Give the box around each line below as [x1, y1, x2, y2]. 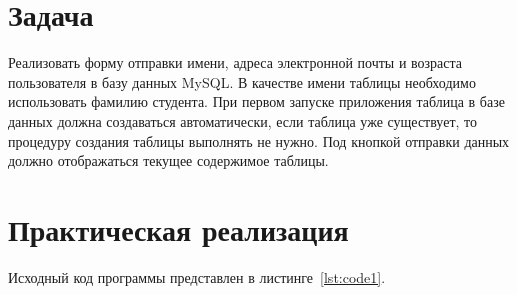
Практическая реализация [8, 208, 349, 249]
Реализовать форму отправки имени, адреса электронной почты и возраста [8, 52, 463, 73]
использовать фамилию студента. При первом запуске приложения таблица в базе [8, 91, 505, 112]
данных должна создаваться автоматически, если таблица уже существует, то [8, 110, 478, 131]
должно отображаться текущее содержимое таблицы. [8, 150, 329, 171]
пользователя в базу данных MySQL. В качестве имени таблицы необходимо [8, 71, 476, 92]
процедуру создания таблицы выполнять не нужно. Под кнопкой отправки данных [8, 130, 510, 151]
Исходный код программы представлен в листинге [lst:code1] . [8, 266, 386, 287]
